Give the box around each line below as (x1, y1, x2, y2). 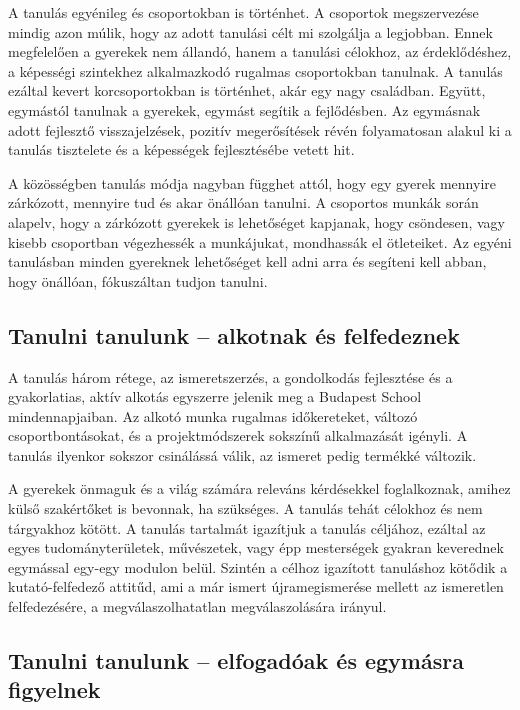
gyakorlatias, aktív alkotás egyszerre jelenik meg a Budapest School (8, 386, 422, 407)
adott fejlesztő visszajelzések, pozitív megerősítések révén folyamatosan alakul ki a (8, 119, 512, 140)
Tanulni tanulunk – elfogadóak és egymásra (8, 645, 464, 676)
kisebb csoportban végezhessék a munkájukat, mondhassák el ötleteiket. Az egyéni (8, 231, 512, 252)
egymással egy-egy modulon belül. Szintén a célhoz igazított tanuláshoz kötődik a (8, 556, 508, 577)
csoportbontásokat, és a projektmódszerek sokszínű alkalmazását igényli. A (8, 425, 468, 446)
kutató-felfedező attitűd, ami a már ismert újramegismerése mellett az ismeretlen (8, 576, 504, 597)
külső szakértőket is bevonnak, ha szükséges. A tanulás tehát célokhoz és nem (8, 498, 483, 519)
